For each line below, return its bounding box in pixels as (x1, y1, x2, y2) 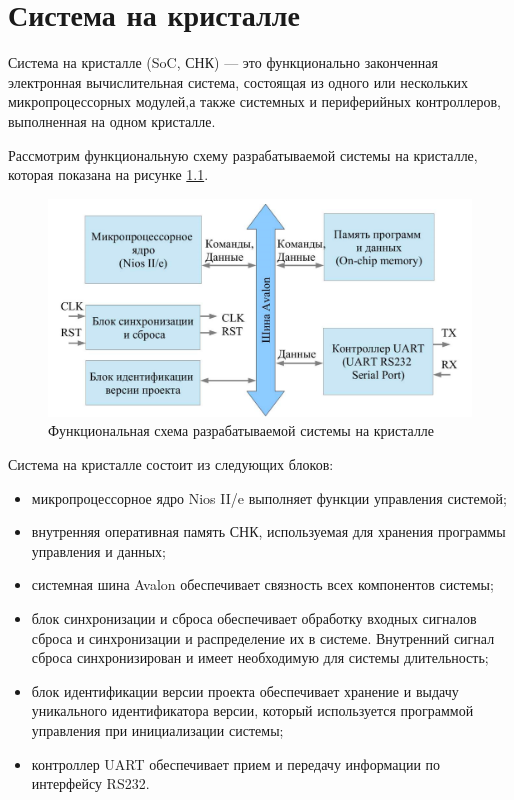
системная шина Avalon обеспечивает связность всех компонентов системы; (31, 574, 494, 595)
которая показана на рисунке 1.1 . (8, 164, 209, 185)
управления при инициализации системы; (31, 720, 284, 741)
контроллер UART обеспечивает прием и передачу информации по (31, 753, 441, 774)
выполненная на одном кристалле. (8, 110, 216, 131)
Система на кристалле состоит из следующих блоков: (8, 454, 334, 475)
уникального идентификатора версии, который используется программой (31, 700, 474, 721)
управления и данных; (31, 540, 166, 561)
